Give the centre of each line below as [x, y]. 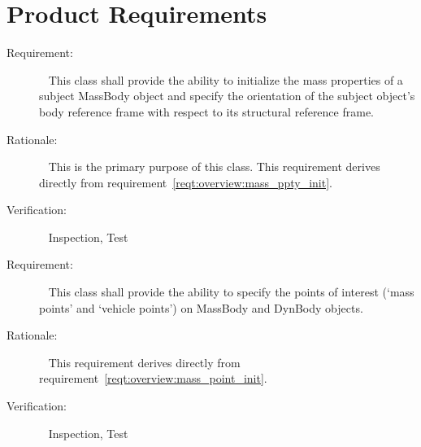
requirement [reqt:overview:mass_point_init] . [153, 378]
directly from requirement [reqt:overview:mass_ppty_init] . [186, 182]
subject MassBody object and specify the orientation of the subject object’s [227, 96]
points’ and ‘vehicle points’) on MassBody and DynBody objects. [201, 307]
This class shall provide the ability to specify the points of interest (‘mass [231, 292]
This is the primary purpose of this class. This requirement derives [214, 167]
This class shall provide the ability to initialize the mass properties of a [226, 79]
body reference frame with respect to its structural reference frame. [207, 111]
